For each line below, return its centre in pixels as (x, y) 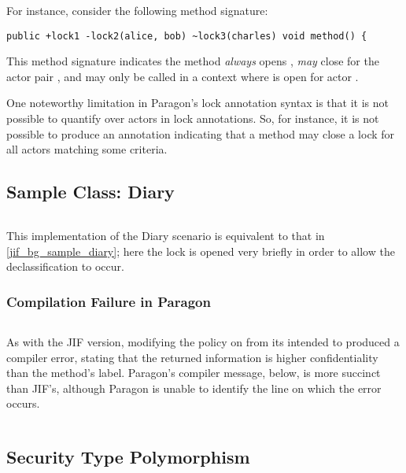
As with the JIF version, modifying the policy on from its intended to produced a (203, 342)
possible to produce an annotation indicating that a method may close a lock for (201, 133)
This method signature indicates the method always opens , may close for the (193, 61)
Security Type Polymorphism (128, 457)
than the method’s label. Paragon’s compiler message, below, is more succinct (194, 373)
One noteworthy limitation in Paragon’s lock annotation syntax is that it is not (197, 103)
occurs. (23, 403)
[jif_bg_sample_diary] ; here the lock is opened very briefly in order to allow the (201, 251)
